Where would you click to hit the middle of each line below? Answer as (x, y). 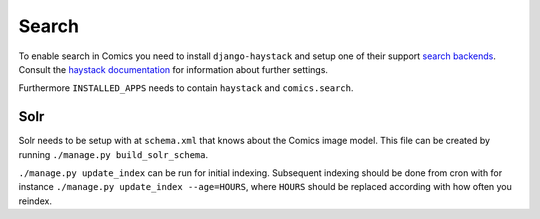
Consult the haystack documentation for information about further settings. (173, 69)
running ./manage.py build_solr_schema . (113, 154)
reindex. (35, 201)
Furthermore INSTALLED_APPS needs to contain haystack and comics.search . (186, 88)
